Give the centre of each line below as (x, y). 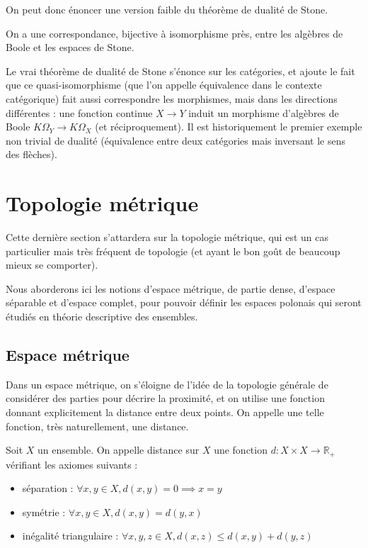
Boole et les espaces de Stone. (70, 47)
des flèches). (31, 154)
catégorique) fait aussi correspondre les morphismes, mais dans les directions (172, 98)
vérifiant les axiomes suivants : (72, 464)
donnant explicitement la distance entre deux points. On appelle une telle (165, 412)
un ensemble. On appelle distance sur (119, 450)
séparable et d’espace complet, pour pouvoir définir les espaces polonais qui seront (184, 302)
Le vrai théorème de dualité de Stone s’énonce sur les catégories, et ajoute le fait (180, 71)
